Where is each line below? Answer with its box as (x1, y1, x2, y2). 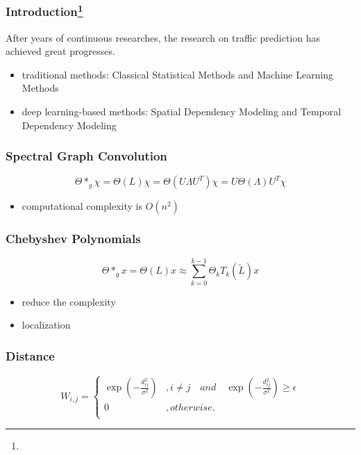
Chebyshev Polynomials (6, 230, 141, 247)
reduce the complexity (22, 294, 116, 308)
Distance (6, 347, 55, 364)
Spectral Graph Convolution (6, 147, 167, 165)
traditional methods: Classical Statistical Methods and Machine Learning (22, 67, 334, 81)
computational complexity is (22, 199, 142, 213)
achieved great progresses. (6, 44, 115, 58)
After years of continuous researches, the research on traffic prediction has (6, 30, 321, 44)
